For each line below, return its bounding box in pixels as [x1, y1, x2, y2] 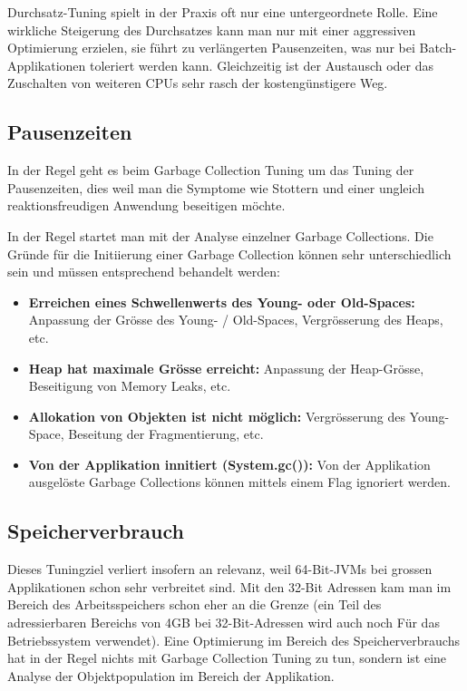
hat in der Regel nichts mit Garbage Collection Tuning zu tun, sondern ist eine [7, 648, 447, 667]
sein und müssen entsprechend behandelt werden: [7, 262, 280, 281]
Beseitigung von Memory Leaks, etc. [28, 376, 231, 395]
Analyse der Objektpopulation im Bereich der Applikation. [7, 666, 335, 685]
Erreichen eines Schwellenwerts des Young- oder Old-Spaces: [28, 292, 415, 311]
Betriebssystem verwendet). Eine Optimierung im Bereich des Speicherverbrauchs [7, 630, 460, 649]
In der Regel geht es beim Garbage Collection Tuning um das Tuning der [7, 161, 414, 180]
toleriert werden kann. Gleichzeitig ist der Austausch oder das [90, 55, 434, 74]
